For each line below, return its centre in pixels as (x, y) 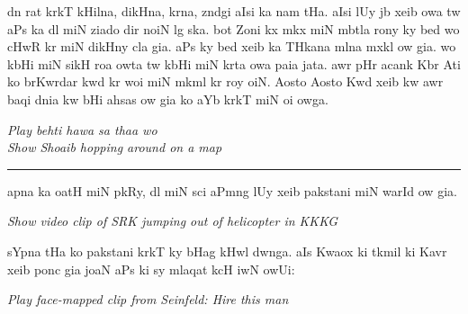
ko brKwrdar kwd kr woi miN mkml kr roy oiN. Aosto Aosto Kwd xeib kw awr (225, 81)
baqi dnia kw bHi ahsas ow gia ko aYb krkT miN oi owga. (168, 99)
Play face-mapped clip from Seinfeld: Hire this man (148, 299)
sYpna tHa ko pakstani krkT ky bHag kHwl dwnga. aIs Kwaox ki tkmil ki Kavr (227, 251)
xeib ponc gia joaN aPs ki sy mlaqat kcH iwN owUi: (151, 269)
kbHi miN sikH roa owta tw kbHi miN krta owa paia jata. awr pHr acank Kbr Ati (234, 63)
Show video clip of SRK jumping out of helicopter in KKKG (173, 221)
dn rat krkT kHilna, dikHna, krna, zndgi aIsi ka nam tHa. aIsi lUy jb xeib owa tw (234, 11)
